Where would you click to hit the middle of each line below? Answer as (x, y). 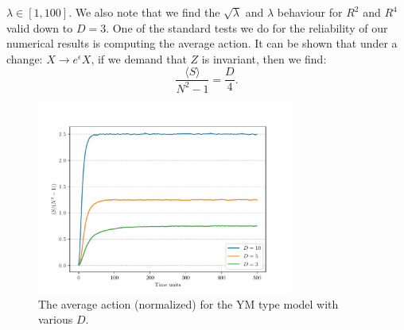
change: (25, 58)
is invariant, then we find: (264, 58)
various (56, 319)
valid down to (40, 27)
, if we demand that (139, 58)
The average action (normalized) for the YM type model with (188, 303)
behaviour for (310, 12)
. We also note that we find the (144, 12)
